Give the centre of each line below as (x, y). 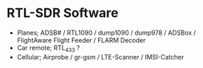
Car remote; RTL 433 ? (48, 49)
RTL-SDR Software (62, 13)
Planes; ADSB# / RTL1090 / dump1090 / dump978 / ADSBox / (106, 33)
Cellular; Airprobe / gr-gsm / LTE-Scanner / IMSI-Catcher (100, 57)
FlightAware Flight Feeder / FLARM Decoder (81, 40)
